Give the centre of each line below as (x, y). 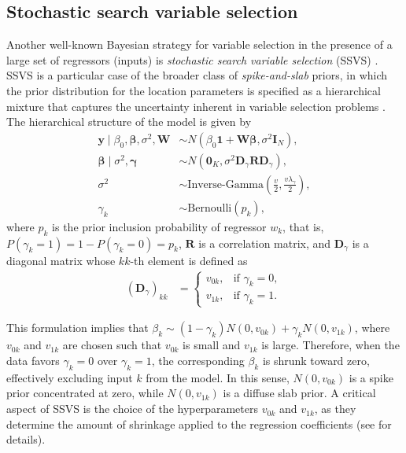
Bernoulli (210, 208)
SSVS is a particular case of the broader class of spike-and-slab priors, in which (197, 75)
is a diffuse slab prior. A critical (299, 393)
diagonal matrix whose (61, 260)
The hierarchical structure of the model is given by (129, 122)
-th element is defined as (189, 260)
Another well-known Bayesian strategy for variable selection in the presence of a (199, 44)
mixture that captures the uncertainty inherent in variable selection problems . (196, 106)
